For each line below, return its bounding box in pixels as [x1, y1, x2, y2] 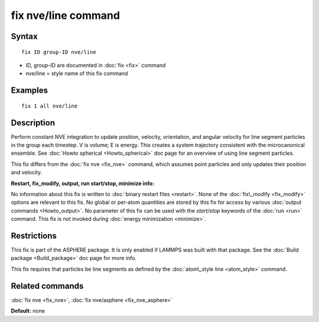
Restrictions [11, 230, 57, 240]
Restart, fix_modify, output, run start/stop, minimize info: [11, 180, 155, 187]
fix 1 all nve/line [21, 102, 78, 109]
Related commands [11, 281, 84, 291]
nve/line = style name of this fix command [25, 70, 128, 77]
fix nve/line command [11, 9, 121, 22]
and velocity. [11, 169, 43, 176]
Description [11, 118, 56, 128]
